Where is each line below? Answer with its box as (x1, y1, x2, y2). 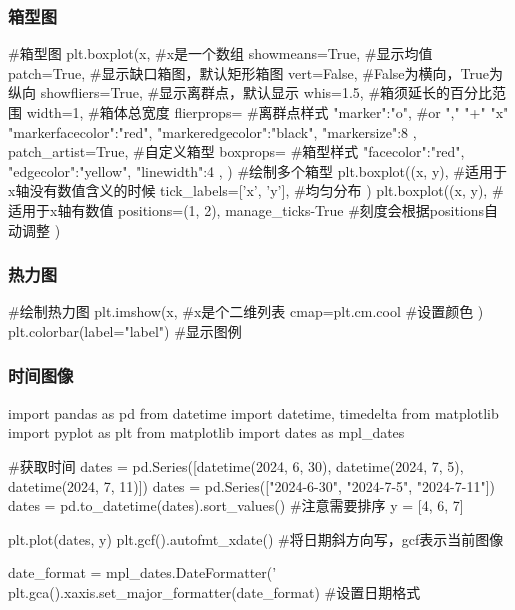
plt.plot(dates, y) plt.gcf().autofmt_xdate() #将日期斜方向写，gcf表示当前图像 (8, 528, 504, 549)
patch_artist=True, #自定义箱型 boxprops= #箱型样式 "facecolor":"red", (8, 141, 465, 162)
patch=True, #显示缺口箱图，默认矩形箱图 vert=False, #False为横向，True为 (8, 62, 503, 83)
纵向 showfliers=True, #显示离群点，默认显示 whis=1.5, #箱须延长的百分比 (8, 82, 493, 103)
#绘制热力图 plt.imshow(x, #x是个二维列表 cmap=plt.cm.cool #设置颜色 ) (8, 301, 484, 322)
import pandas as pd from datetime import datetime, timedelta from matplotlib (8, 402, 499, 423)
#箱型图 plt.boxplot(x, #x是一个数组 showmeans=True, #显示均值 (8, 43, 433, 64)
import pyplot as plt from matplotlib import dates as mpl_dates (8, 422, 405, 443)
